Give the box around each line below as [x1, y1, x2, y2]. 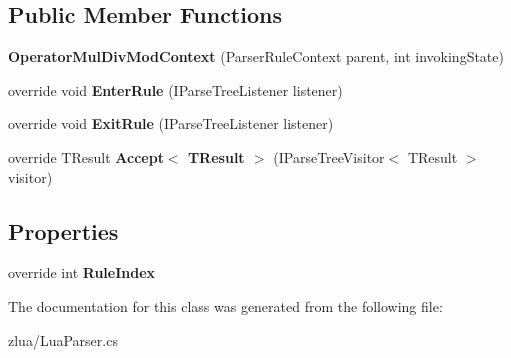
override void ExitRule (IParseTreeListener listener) [8, 113, 334, 134]
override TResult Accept [8, 146, 164, 167]
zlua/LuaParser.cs [8, 329, 118, 350]
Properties [8, 215, 119, 246]
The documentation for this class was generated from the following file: [8, 295, 443, 316]
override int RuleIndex [8, 262, 156, 283]
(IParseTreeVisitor [273, 146, 385, 167]
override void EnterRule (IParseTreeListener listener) [8, 79, 343, 100]
